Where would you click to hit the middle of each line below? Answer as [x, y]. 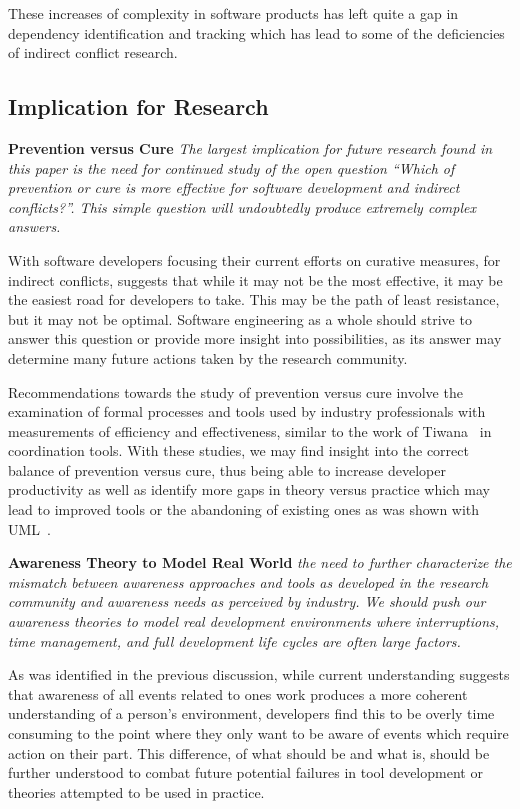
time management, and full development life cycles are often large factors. [234, 640]
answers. [34, 226]
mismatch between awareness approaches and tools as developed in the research [248, 581]
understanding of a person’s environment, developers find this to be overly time [251, 713]
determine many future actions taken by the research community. [208, 357]
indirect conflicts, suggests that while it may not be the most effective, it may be [255, 279]
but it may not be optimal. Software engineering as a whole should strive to [240, 318]
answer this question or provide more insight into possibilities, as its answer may [255, 338]
